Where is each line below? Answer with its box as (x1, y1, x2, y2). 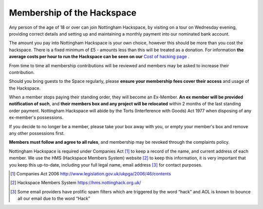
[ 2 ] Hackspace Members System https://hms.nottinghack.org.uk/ (10, 180, 141, 186)
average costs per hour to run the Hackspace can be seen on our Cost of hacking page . (9, 54, 189, 59)
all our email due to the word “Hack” (18, 195, 90, 202)
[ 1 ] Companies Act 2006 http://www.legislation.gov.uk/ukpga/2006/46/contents (10, 171, 171, 176)
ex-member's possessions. (9, 114, 64, 120)
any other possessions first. (9, 131, 65, 136)
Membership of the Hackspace (9, 7, 136, 18)
